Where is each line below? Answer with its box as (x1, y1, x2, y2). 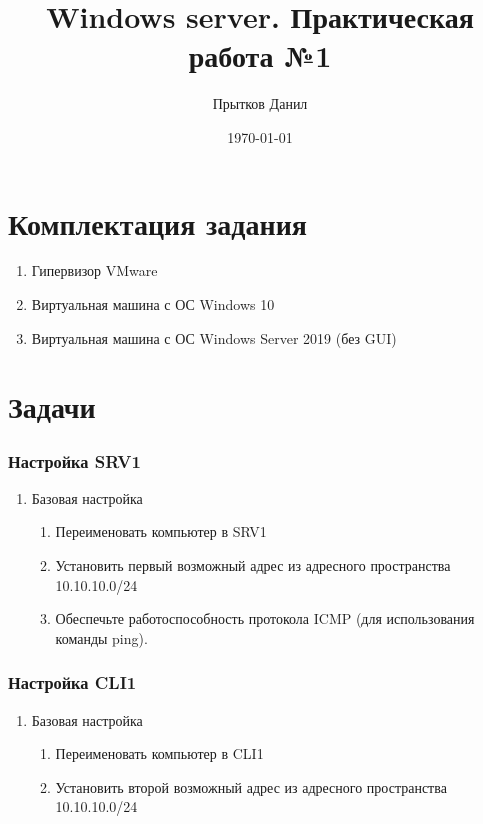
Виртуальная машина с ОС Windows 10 (31, 294, 275, 315)
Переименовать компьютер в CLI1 (55, 743, 264, 764)
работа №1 (188, 35, 332, 76)
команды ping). (55, 627, 148, 648)
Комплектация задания (8, 202, 307, 243)
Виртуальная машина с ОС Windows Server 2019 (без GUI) (31, 327, 397, 348)
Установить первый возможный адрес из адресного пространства (55, 555, 451, 575)
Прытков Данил (212, 93, 308, 114)
